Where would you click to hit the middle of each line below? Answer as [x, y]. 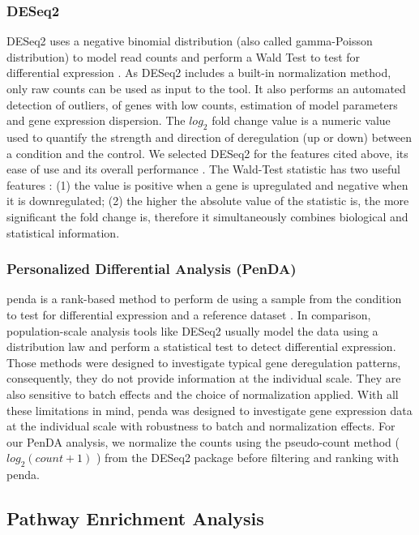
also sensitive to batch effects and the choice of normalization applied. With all [203, 394]
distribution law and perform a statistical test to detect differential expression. [201, 347]
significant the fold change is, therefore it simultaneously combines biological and [207, 216]
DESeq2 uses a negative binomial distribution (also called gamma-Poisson [190, 41]
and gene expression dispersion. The [96, 120]
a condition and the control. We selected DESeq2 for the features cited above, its [207, 153]
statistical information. [63, 232]
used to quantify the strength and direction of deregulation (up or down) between [209, 137]
